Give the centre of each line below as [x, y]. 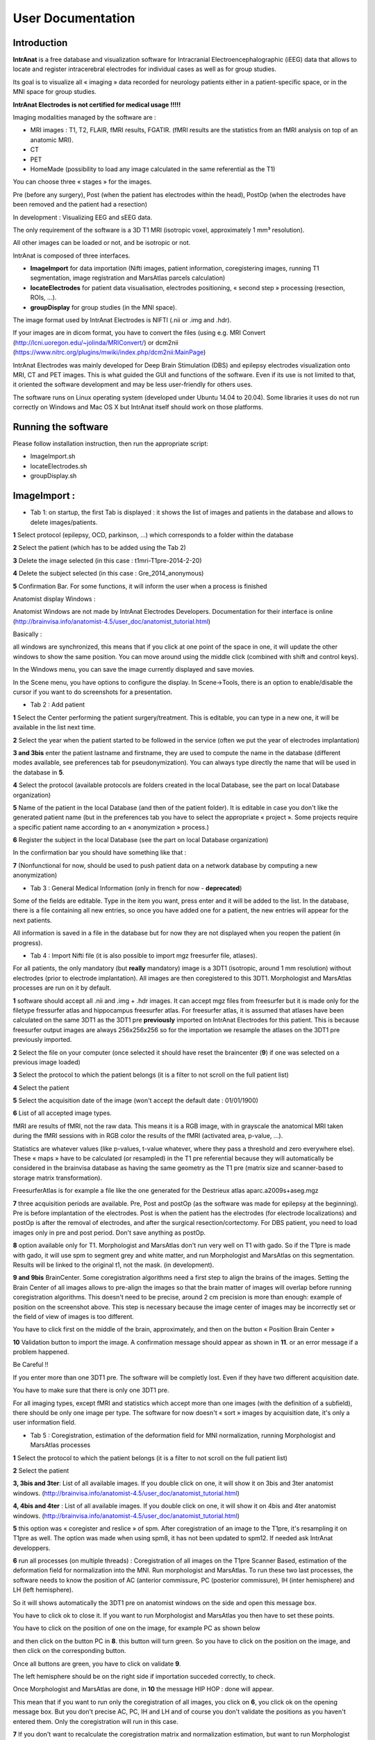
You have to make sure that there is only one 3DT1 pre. [91, 1390]
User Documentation [74, 18]
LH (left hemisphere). [43, 1590]
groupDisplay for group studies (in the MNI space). [103, 307]
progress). [28, 942]
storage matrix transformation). [58, 1178]
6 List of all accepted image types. [62, 1113]
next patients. [32, 920]
